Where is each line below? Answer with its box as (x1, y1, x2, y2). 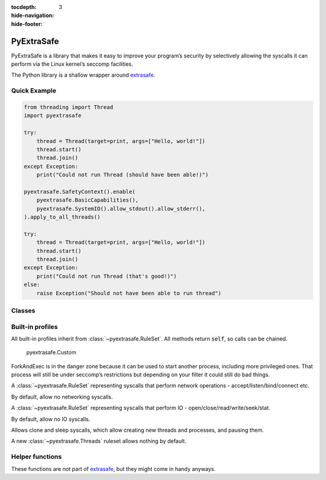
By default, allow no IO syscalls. (11, 415, 91, 423)
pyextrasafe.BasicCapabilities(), (36, 197, 139, 203)
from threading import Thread (24, 104, 113, 111)
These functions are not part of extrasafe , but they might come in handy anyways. (11, 465, 216, 472)
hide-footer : (11, 20, 43, 27)
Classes (11, 306, 36, 315)
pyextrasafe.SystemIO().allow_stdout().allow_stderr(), (36, 205, 206, 212)
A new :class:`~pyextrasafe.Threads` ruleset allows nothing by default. (11, 438, 187, 445)
